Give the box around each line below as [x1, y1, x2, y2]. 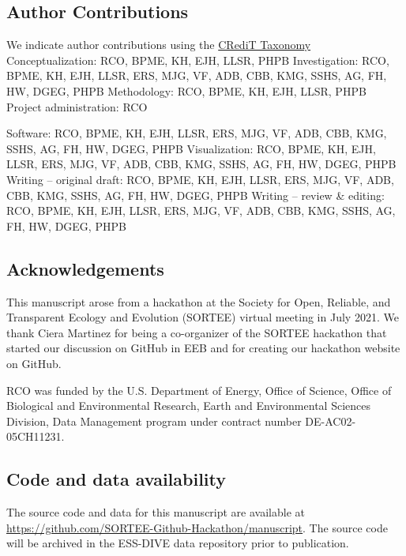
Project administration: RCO [6, 98, 148, 115]
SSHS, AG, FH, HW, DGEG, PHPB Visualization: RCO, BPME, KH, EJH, [6, 140, 376, 156]
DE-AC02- [305, 412, 356, 429]
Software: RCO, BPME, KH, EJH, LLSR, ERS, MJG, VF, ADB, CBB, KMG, [6, 125, 387, 141]
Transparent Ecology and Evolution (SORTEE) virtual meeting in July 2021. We [6, 309, 399, 325]
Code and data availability [6, 467, 226, 491]
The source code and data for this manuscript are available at [6, 504, 305, 520]
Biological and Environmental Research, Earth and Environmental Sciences [6, 397, 370, 414]
